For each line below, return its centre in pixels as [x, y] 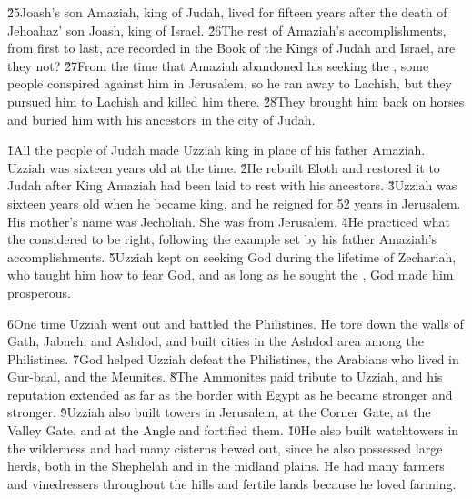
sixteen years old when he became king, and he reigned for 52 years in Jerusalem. [234, 203]
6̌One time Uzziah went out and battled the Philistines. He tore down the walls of [236, 323]
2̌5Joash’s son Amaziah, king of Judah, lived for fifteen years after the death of [227, 12]
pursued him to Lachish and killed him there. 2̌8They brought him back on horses [236, 101]
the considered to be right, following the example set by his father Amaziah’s [222, 239]
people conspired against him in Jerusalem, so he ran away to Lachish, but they [230, 83]
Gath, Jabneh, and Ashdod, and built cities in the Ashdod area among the [216, 341]
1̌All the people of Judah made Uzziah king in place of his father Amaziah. [216, 150]
